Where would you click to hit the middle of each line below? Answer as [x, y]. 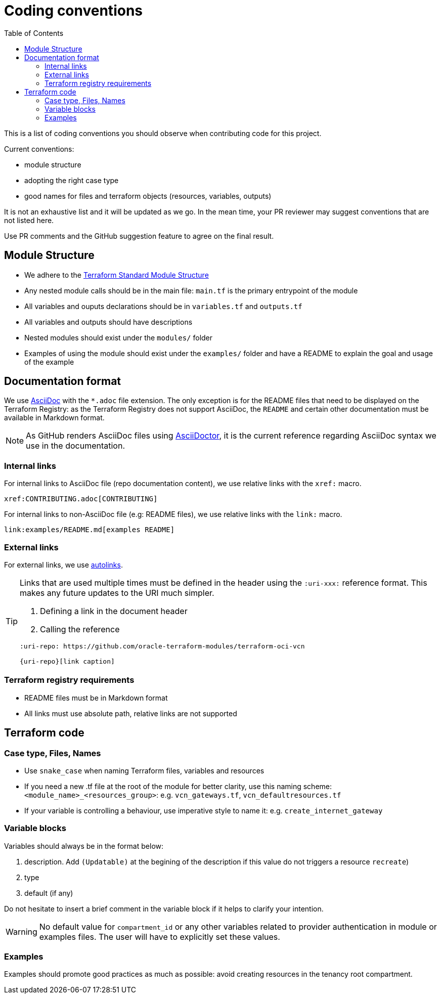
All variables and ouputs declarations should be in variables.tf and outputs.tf [163, 306]
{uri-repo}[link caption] [67, 661]
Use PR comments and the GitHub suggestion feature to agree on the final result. [139, 236]
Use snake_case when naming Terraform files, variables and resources [144, 770]
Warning [21, 931]
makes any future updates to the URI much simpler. [117, 593]
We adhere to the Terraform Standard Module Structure [117, 275]
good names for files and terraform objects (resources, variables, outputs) [148, 196]
